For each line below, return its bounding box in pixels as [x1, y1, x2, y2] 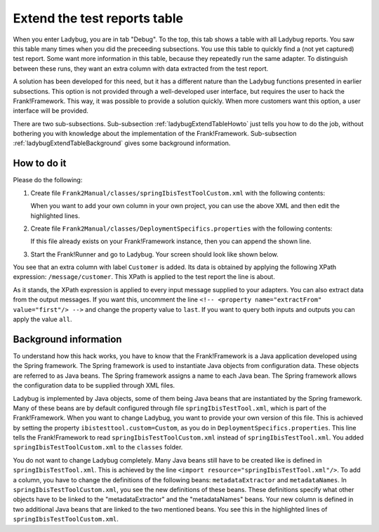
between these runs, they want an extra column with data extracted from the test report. [13, 64, 269, 73]
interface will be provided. [13, 107, 89, 115]
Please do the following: [13, 176, 83, 184]
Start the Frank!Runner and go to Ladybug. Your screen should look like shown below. [30, 250, 279, 259]
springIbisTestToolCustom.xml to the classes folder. [13, 443, 183, 451]
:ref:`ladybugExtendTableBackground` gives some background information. [13, 139, 231, 147]
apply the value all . [13, 315, 73, 324]
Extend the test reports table [13, 11, 184, 26]
